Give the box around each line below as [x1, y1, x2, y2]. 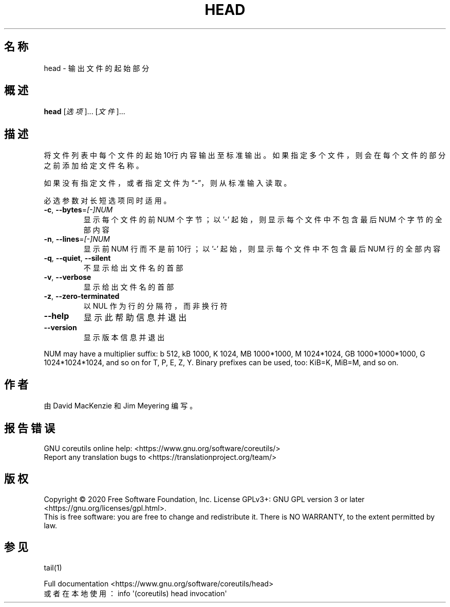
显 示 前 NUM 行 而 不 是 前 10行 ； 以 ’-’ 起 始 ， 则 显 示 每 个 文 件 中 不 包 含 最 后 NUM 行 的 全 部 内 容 [83, 244, 441, 254]
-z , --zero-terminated [44, 292, 120, 301]
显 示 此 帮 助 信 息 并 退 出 [83, 312, 187, 323]
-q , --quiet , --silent [44, 254, 111, 263]
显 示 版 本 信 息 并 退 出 [83, 333, 165, 342]
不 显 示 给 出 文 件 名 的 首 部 [83, 263, 183, 273]
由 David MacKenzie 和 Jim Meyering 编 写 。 [44, 401, 197, 410]
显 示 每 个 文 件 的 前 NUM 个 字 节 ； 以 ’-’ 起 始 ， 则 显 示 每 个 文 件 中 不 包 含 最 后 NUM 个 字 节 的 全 [83, 215, 442, 224]
